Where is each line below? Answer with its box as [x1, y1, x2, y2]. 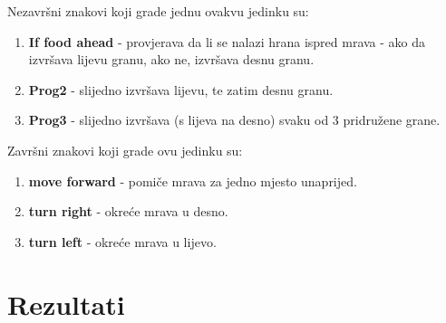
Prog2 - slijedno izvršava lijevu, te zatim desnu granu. [28, 80, 334, 99]
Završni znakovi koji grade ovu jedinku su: [7, 140, 243, 159]
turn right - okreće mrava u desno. [28, 202, 228, 221]
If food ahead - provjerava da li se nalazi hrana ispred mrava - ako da [28, 32, 426, 51]
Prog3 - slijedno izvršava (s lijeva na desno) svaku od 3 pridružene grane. [28, 110, 441, 129]
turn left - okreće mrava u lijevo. [28, 232, 217, 251]
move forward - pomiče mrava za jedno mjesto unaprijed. [28, 171, 357, 190]
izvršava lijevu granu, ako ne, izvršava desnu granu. [28, 50, 315, 69]
